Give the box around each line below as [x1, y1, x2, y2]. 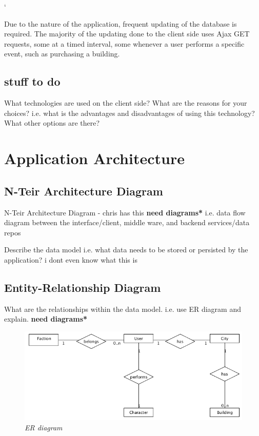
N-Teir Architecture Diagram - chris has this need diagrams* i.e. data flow [4, 207, 246, 217]
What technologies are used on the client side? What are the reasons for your [4, 97, 247, 108]
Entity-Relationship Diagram [4, 279, 161, 295]
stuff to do [4, 73, 61, 89]
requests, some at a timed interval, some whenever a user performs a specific [4, 38, 245, 49]
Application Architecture [4, 148, 185, 169]
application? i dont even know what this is [4, 254, 137, 265]
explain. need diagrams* [4, 313, 88, 324]
